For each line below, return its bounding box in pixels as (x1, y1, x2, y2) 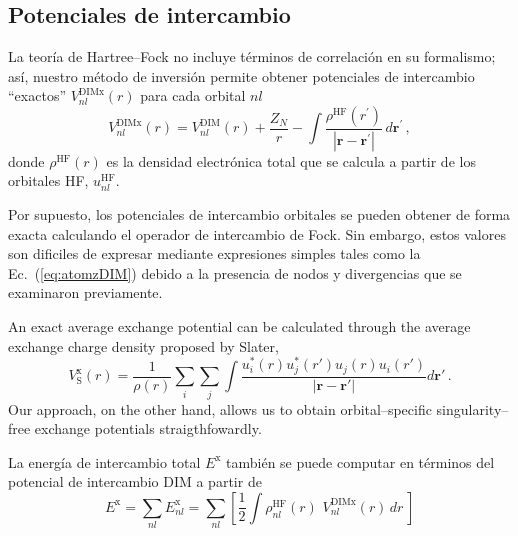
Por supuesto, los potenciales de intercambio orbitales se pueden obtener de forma (8, 204, 511, 225)
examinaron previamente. (8, 282, 163, 303)
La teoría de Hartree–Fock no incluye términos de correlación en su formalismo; (8, 46, 496, 67)
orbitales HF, (8, 170, 89, 191)
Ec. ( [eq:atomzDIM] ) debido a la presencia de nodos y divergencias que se (8, 262, 462, 283)
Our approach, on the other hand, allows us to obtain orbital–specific (8, 398, 432, 419)
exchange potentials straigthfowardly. (34, 418, 262, 439)
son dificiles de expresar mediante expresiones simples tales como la (8, 243, 421, 264)
